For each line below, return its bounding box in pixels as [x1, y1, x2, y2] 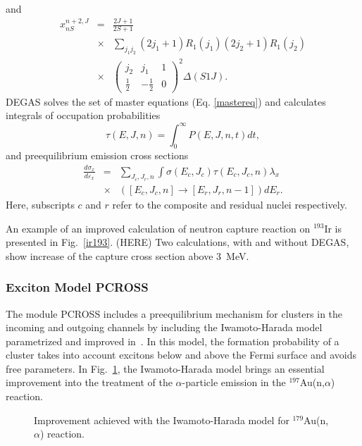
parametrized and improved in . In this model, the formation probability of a [6, 333, 339, 348]
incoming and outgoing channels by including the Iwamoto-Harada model [6, 320, 323, 335]
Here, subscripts [6, 197, 75, 211]
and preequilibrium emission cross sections [6, 148, 189, 163]
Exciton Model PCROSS [6, 278, 149, 296]
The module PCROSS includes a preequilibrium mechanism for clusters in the [6, 306, 343, 321]
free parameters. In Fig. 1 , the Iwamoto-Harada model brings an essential [6, 361, 325, 376]
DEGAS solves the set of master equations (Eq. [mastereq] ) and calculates [6, 94, 326, 109]
